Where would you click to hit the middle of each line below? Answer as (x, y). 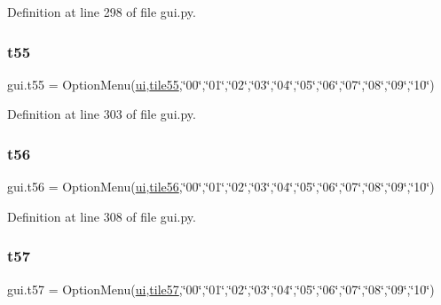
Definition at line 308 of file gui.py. (102, 216)
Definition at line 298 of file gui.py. (102, 12)
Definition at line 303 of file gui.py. (102, 114)
